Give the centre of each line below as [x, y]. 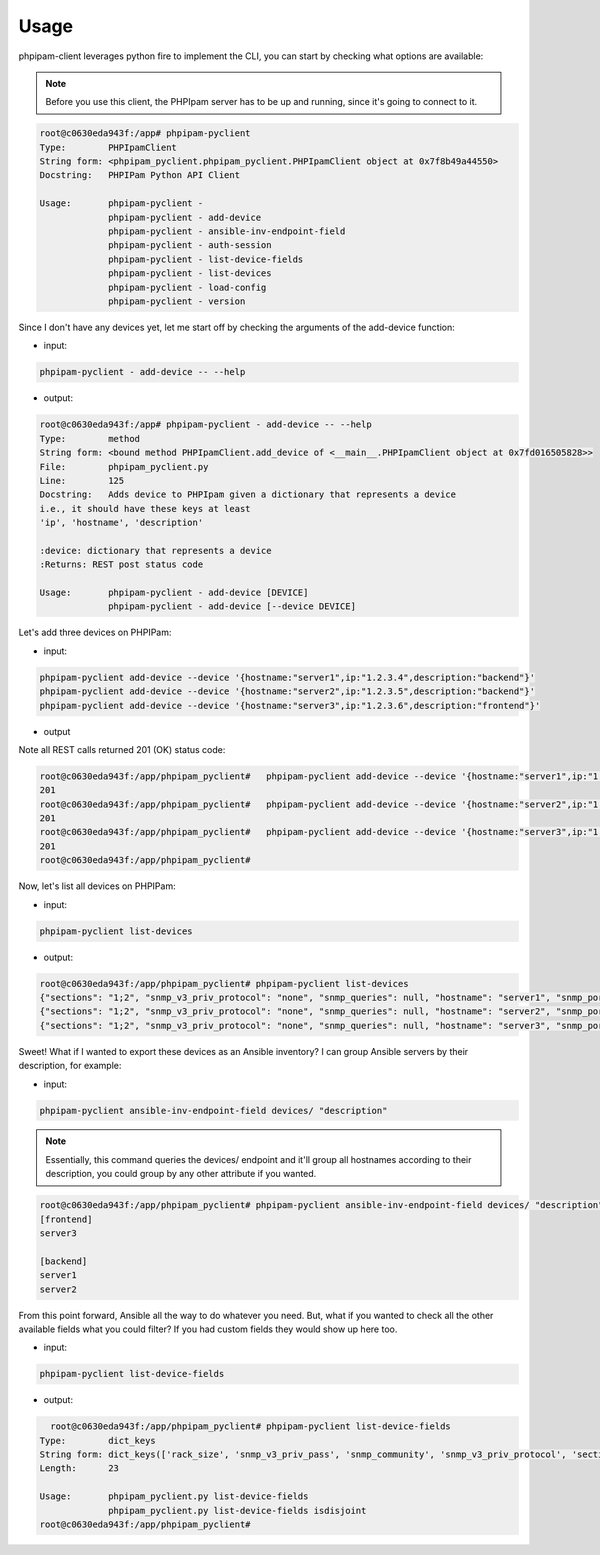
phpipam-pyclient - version [177, 301]
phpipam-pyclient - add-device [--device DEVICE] [232, 606]
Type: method [89, 438]
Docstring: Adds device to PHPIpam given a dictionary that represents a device [248, 494]
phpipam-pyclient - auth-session [190, 245]
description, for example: [70, 1066]
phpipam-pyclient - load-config [187, 287]
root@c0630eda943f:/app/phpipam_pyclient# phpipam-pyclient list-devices [224, 983]
